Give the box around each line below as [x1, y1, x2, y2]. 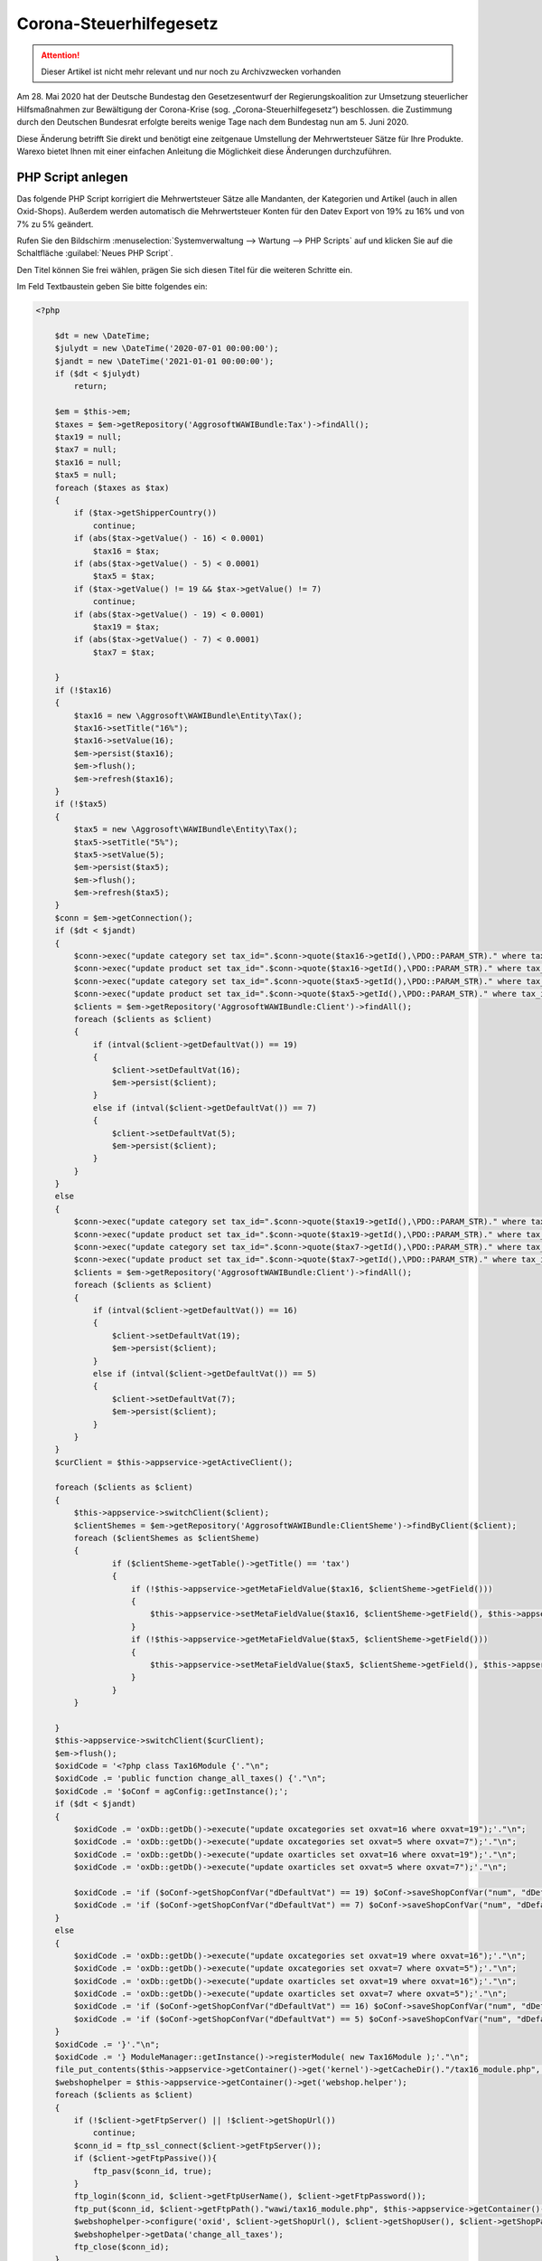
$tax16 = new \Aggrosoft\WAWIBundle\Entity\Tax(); [73, 710, 303, 721]
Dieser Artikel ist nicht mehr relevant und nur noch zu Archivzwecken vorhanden [41, 66, 341, 77]
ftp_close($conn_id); [73, 2241, 170, 2252]
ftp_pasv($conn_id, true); [92, 2166, 212, 2176]
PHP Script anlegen [16, 169, 128, 184]
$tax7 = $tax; [92, 647, 155, 657]
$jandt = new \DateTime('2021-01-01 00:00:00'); [54, 355, 275, 366]
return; [73, 381, 108, 392]
